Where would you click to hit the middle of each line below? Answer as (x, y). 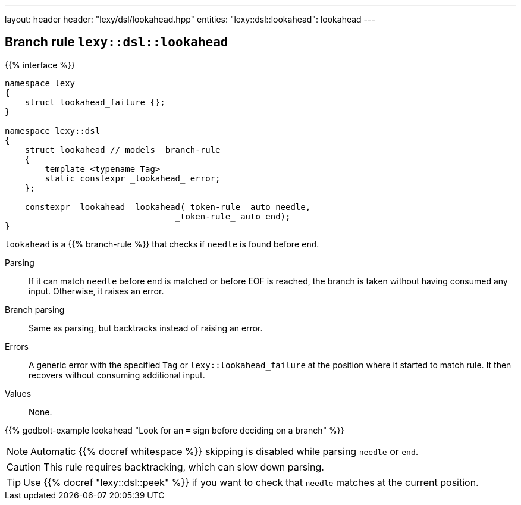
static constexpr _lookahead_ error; (133, 178)
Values (18, 393)
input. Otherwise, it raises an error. (96, 291)
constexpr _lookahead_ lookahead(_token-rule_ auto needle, (168, 207)
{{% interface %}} (40, 65)
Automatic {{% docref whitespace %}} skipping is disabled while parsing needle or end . (225, 451)
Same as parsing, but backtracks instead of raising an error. (146, 328)
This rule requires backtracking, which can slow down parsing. (184, 467)
